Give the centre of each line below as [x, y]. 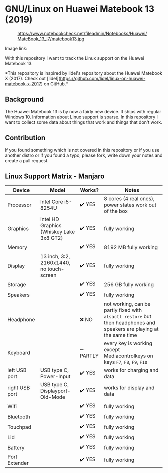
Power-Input [55, 377]
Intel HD [50, 219]
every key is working [128, 343]
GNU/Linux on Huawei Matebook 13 [80, 9]
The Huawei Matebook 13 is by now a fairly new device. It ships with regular [83, 111]
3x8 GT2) [52, 238]
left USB [17, 370]
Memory [17, 247]
